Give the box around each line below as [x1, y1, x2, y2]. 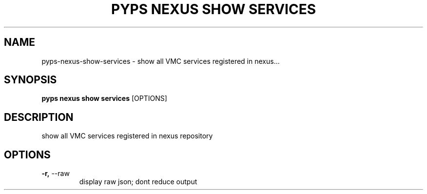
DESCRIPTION [4, 111, 74, 123]
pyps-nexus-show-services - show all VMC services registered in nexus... [41, 57, 280, 65]
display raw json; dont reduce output [79, 177, 197, 186]
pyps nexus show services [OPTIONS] [41, 94, 167, 103]
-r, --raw [41, 169, 70, 178]
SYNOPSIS [4, 74, 57, 86]
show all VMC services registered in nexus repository [41, 132, 213, 140]
